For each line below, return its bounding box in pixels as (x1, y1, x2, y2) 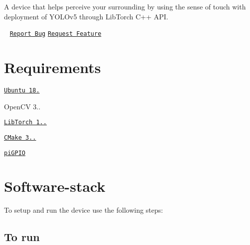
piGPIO (4, 149, 25, 157)
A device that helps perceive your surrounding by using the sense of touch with (4, 1, 246, 11)
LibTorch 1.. (4, 119, 47, 126)
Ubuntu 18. (4, 86, 40, 94)
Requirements (4, 57, 101, 78)
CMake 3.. (4, 134, 36, 141)
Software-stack (4, 176, 106, 196)
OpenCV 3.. (4, 101, 41, 111)
